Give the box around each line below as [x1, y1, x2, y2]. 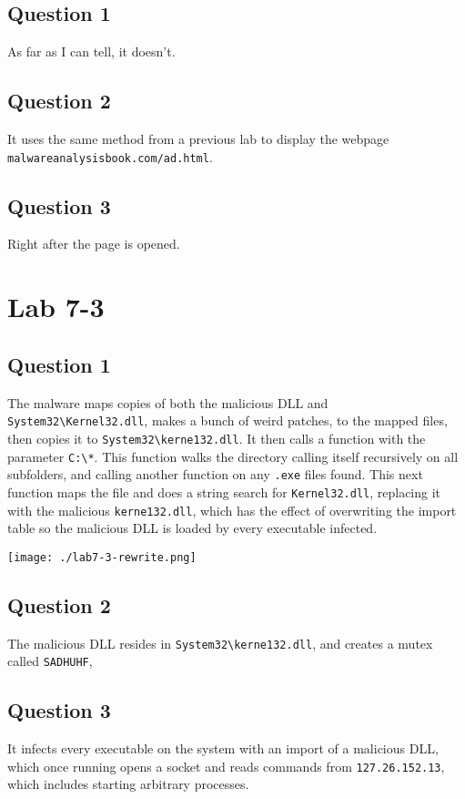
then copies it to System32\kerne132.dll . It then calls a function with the [7, 428, 426, 447]
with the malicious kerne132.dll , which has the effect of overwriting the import [7, 500, 457, 519]
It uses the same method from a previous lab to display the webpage [7, 129, 389, 148]
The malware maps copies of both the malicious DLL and [7, 393, 329, 412]
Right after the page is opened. [7, 234, 180, 253]
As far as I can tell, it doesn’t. [7, 42, 176, 61]
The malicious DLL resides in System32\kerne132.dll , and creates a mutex [7, 633, 433, 652]
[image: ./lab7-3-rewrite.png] [7, 550, 197, 564]
